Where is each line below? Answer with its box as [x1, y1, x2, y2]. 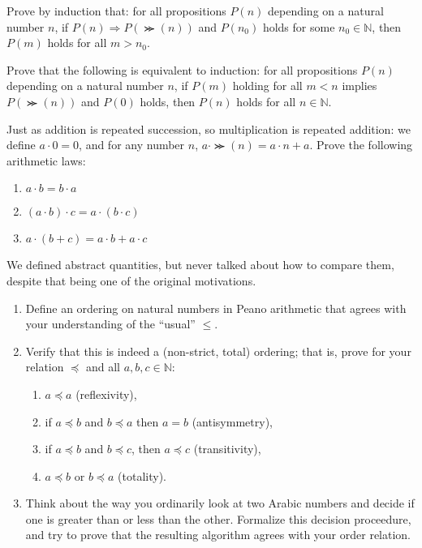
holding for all [232, 77, 303, 94]
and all [85, 358, 120, 375]
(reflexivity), [75, 385, 137, 402]
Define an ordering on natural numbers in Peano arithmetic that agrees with [25, 299, 407, 316]
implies [342, 77, 377, 94]
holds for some [262, 18, 335, 35]
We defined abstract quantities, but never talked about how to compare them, [6, 256, 394, 273]
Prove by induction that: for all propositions [6, 2, 226, 19]
